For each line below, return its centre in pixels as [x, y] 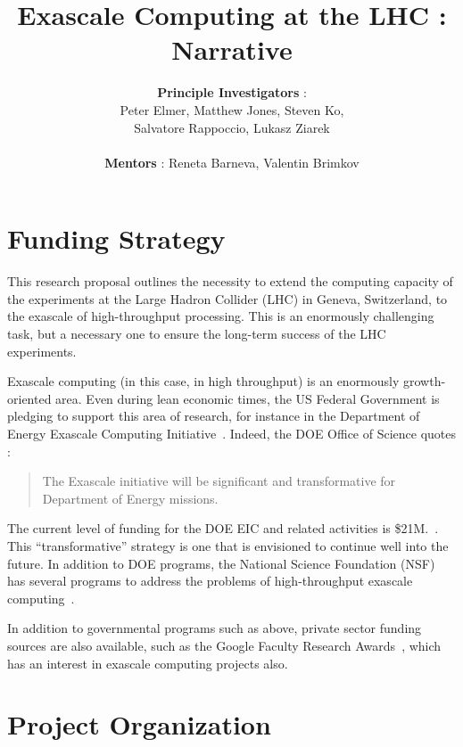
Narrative [232, 49]
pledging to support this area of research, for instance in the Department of [214, 416]
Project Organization [139, 724]
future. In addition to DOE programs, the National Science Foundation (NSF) [221, 563]
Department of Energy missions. [130, 498]
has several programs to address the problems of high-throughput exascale [210, 581]
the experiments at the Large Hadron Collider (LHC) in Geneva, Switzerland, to [227, 298]
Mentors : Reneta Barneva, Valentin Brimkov [232, 162]
